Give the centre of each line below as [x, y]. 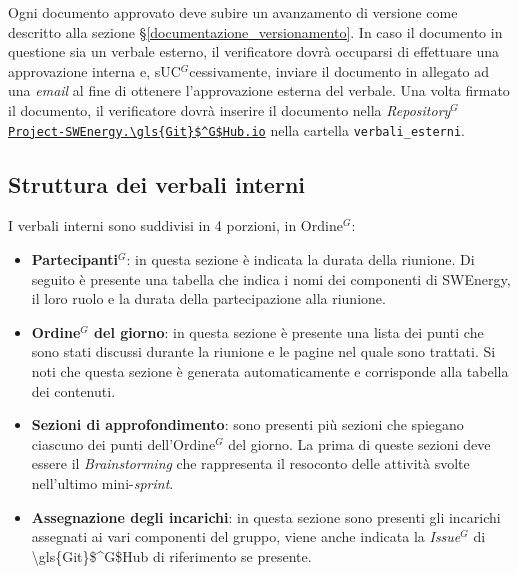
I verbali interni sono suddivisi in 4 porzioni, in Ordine [175, 225]
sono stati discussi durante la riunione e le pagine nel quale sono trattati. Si [263, 351]
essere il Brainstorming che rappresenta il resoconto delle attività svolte [250, 463]
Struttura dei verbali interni [157, 183]
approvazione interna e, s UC [94, 70]
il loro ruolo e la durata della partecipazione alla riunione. [208, 298]
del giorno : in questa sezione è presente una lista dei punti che [289, 331]
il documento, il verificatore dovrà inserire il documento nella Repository [229, 109]
